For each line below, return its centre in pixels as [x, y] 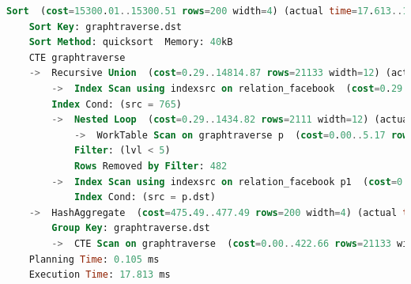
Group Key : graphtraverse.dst [131, 228]
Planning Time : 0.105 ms [94, 259]
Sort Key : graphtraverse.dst [105, 27]
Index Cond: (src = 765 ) [117, 104]
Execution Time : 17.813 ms [100, 275]
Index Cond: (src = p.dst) [145, 197]
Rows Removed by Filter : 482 [151, 166]
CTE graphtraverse [77, 57]
